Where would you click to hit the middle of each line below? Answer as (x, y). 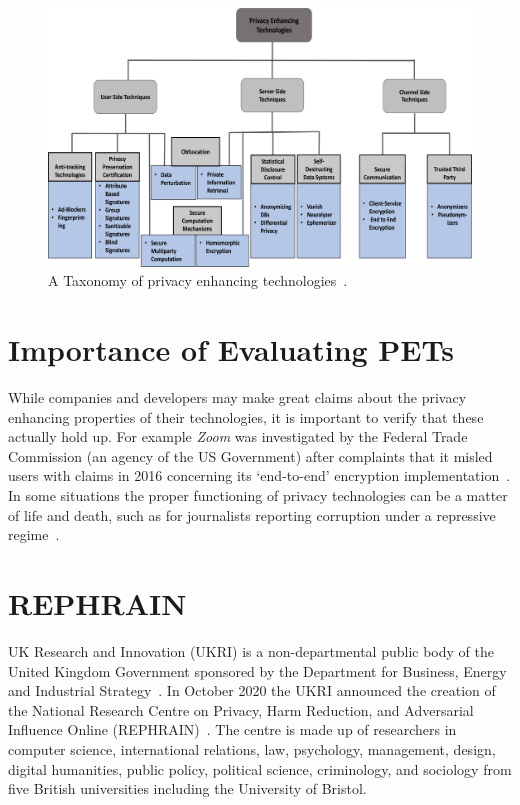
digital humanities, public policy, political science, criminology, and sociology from (260, 768)
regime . (34, 534)
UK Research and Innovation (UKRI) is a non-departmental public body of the (251, 650)
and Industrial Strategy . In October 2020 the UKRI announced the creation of (252, 690)
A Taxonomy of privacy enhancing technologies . (198, 280)
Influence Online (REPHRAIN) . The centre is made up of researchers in (232, 729)
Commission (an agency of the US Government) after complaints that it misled (250, 455)
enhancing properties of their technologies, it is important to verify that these (246, 416)
